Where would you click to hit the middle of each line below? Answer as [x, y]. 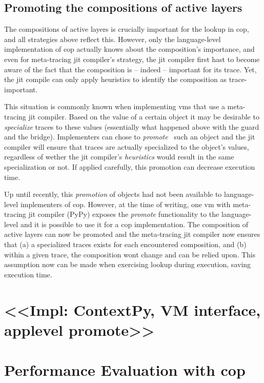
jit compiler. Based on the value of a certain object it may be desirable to [144, 116]
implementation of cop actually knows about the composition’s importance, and [129, 49]
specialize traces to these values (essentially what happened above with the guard [132, 126]
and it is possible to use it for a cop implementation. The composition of [134, 224]
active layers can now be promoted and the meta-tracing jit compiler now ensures [132, 234]
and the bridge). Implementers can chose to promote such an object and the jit [130, 137]
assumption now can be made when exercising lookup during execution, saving [128, 264]
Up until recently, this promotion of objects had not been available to [113, 194]
